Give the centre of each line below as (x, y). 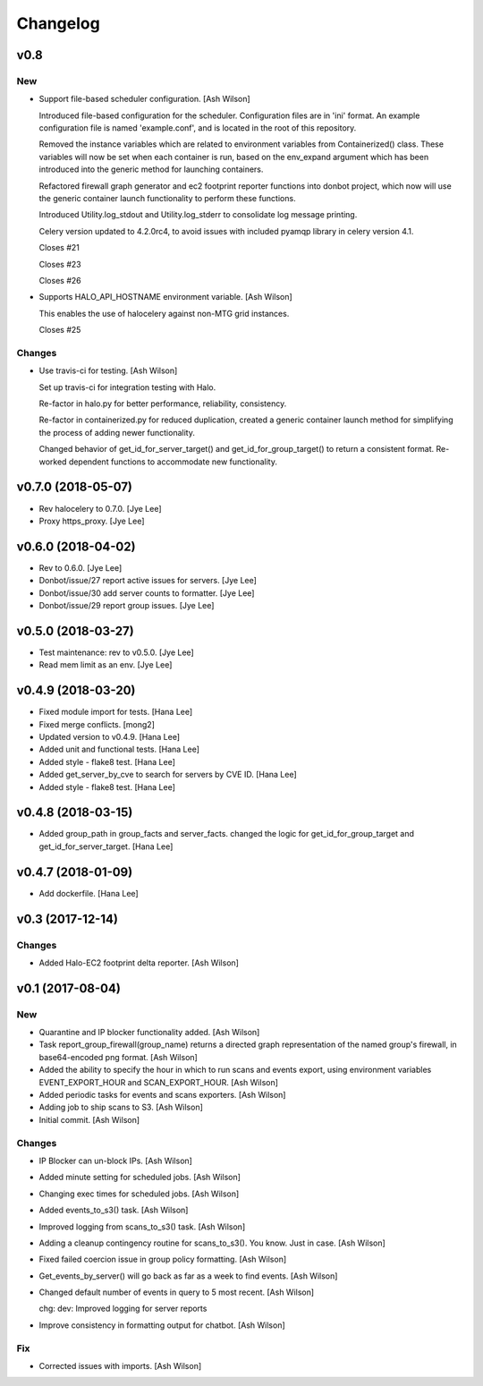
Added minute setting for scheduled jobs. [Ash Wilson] (140, 1178)
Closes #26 (60, 281)
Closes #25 (60, 330)
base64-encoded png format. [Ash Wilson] (119, 1057)
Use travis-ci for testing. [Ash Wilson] (108, 370)
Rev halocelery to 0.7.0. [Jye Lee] (100, 508)
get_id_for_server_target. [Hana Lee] (106, 846)
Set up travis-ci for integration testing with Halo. (127, 387)
